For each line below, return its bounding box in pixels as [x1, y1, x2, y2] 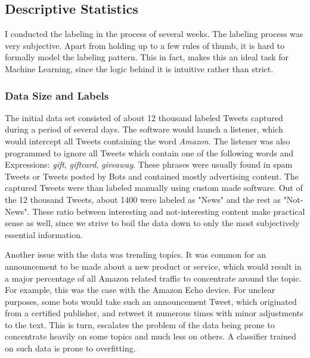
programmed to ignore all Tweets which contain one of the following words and [5, 146, 294, 159]
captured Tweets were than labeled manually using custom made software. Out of [5, 181, 303, 194]
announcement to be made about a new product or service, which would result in [5, 260, 302, 272]
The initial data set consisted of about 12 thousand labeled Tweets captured [5, 111, 283, 124]
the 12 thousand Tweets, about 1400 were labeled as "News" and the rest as [5, 193, 281, 205]
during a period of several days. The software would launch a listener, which [5, 123, 283, 135]
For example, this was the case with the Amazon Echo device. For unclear [5, 283, 275, 296]
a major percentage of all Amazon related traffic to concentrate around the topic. [5, 271, 302, 284]
